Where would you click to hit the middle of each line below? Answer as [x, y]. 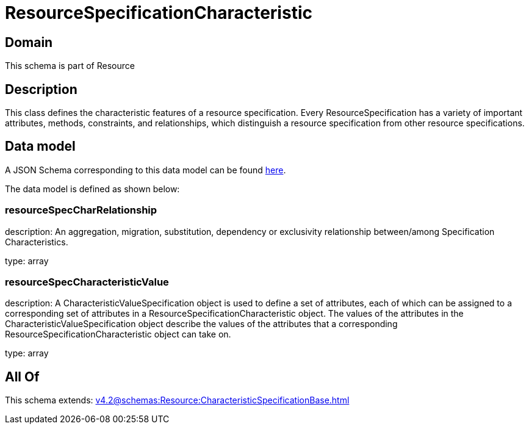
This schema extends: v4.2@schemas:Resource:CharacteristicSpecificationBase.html [177, 400]
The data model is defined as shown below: [92, 189]
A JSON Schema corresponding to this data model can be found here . [146, 170]
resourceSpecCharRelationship [81, 210]
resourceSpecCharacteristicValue [87, 282]
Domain [29, 42]
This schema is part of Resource [70, 66]
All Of [22, 377]
